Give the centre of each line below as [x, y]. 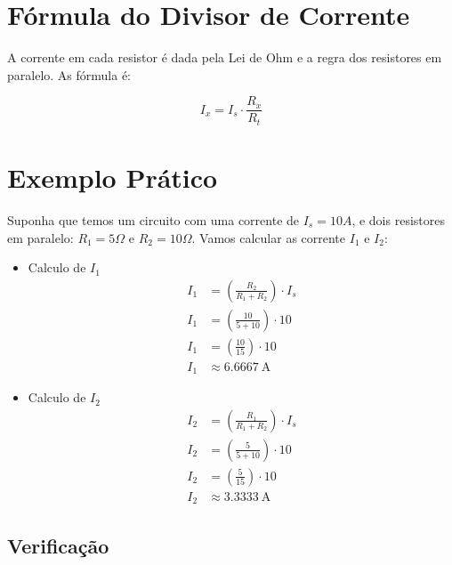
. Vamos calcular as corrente [269, 237]
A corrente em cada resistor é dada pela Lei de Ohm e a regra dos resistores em [225, 57]
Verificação [58, 545]
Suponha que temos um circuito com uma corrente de [153, 219]
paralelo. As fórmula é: [69, 74]
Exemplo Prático [113, 178]
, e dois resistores [398, 219]
